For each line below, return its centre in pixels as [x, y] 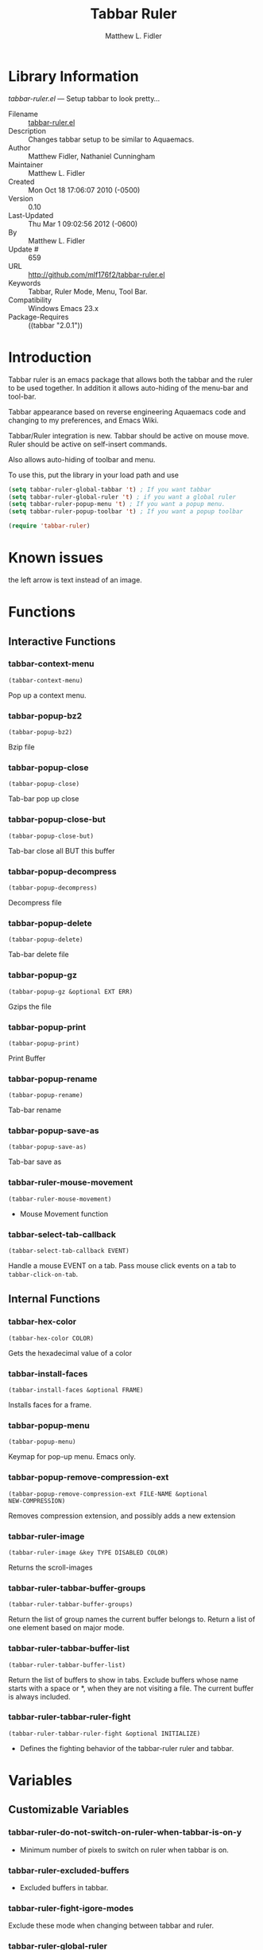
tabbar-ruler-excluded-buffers [69, 1870]
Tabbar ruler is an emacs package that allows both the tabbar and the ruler [131, 379]
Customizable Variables [69, 1810]
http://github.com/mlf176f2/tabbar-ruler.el [97, 274]
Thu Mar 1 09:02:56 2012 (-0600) [83, 224]
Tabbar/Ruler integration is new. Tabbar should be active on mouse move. [129, 435]
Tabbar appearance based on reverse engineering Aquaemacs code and [127, 411]
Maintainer [26, 165]
